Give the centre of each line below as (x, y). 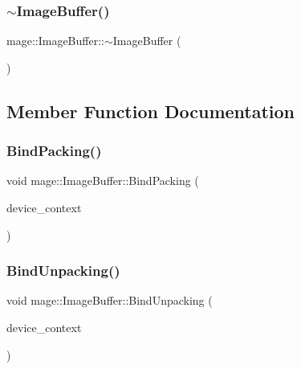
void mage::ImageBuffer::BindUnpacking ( (110, 300)
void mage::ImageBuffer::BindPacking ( (103, 180)
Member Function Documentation (151, 111)
